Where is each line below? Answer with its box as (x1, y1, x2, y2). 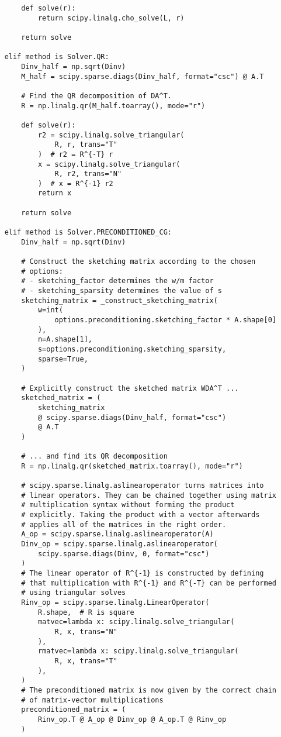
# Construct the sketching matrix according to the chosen (21, 257, 256, 266)
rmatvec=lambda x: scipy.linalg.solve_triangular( (37, 647, 239, 656)
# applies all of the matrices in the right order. (21, 520, 227, 529)
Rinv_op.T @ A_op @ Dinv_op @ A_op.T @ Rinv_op (37, 715, 227, 724)
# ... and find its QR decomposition (21, 452, 168, 461)
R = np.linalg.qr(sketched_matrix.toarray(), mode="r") (21, 462, 243, 470)
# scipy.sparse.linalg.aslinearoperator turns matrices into (21, 481, 264, 490)
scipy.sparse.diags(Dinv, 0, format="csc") (37, 549, 210, 558)
